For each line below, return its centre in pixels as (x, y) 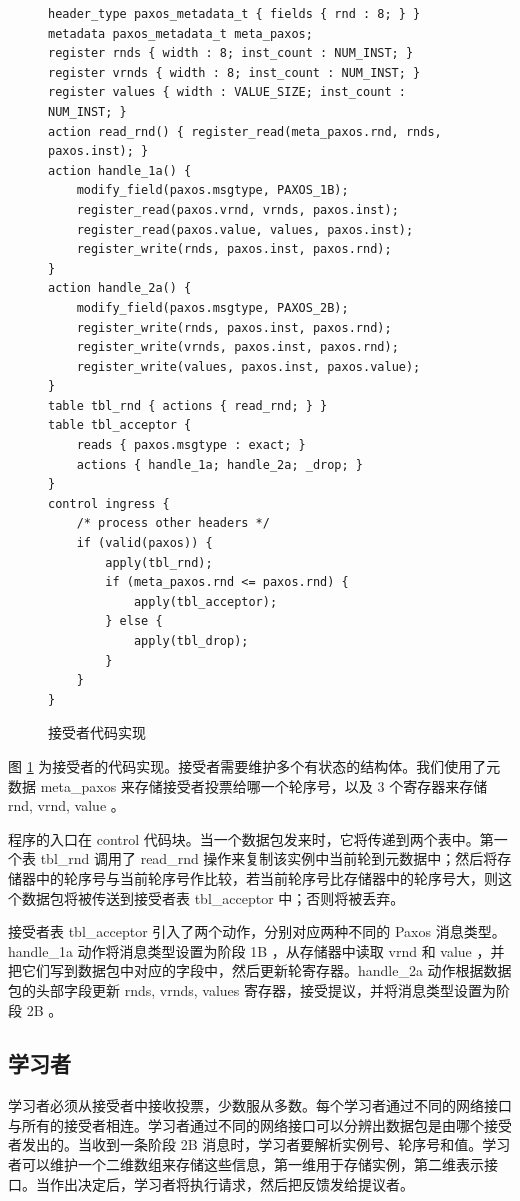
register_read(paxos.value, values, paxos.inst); (245, 229)
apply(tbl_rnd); (159, 562)
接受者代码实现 (97, 732)
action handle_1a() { (120, 170)
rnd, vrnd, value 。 (66, 805)
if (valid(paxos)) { (144, 543)
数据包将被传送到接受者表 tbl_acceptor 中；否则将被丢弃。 (213, 897)
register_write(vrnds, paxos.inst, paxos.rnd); (237, 347)
